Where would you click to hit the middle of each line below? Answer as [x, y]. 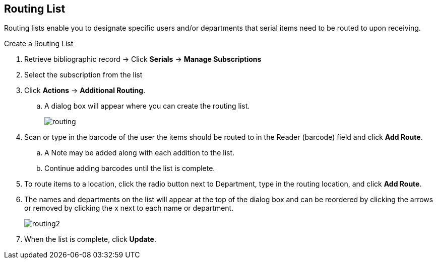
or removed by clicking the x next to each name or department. [129, 208]
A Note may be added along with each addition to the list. [140, 153]
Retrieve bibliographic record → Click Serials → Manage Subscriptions [143, 59]
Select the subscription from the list [83, 75]
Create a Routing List [39, 44]
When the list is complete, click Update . [90, 239]
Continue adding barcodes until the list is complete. [130, 168]
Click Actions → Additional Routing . [85, 91]
